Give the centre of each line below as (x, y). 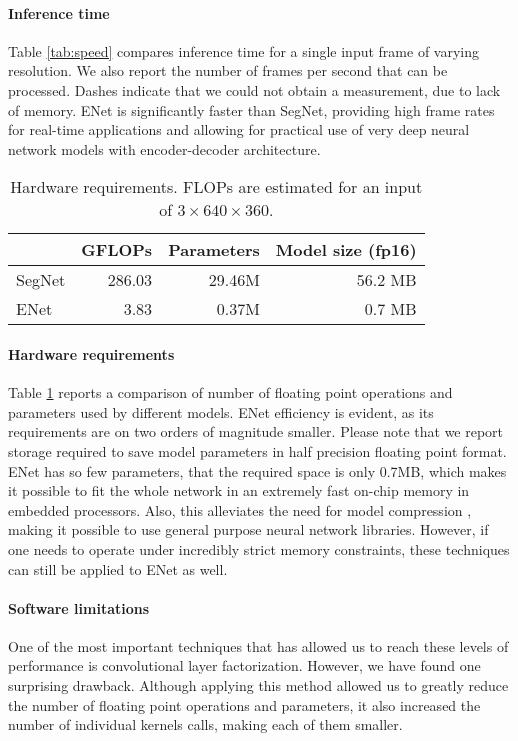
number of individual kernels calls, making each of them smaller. (205, 724)
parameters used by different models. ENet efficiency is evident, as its (221, 411)
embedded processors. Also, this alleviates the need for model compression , (240, 509)
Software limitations (79, 607)
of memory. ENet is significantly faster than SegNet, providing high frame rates (251, 109)
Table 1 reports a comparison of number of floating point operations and (230, 392)
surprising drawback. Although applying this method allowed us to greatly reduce (258, 685)
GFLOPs (117, 250)
